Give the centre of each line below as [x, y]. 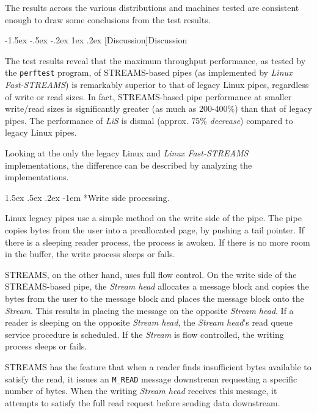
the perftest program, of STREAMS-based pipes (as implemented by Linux [149, 72]
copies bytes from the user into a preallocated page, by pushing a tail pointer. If [155, 229]
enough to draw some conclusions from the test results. [108, 19]
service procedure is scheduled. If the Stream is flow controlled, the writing [144, 334]
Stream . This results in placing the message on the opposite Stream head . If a [149, 310]
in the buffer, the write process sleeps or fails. [90, 254]
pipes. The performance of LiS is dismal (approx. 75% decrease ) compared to [149, 120]
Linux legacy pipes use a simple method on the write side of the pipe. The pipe [153, 218]
